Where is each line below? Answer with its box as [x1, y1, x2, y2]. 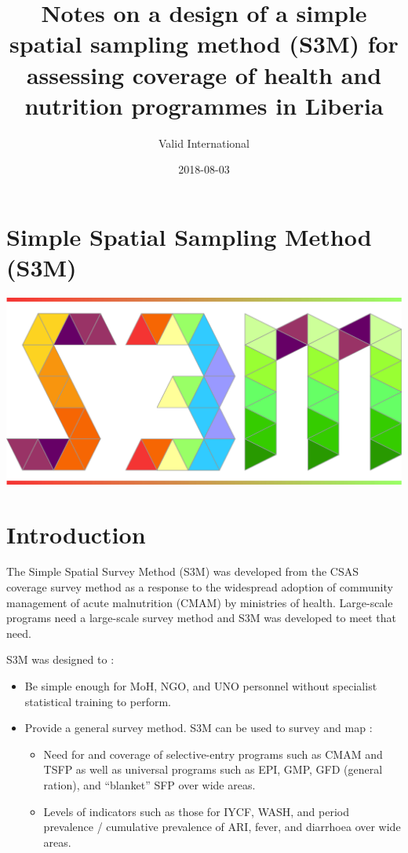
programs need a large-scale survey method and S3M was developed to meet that [6, 610, 397, 626]
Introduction [6, 518, 146, 550]
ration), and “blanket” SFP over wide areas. [43, 776, 256, 793]
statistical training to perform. [24, 693, 171, 709]
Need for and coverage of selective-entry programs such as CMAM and [43, 745, 383, 762]
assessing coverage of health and [26, 58, 382, 90]
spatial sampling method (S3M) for [9, 27, 399, 60]
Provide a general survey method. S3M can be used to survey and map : [24, 719, 373, 736]
